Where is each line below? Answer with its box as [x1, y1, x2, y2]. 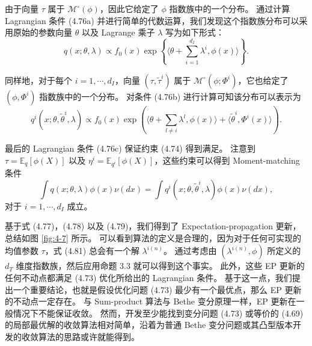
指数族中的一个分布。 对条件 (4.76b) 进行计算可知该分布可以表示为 [39, 90, 301, 102]
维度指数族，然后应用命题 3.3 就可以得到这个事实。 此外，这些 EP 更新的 [16, 259, 305, 272]
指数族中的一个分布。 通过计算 [169, 2, 290, 14]
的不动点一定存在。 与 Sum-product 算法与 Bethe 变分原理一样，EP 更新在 [5, 295, 296, 307]
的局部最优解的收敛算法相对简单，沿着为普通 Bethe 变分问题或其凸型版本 [5, 318, 293, 331]
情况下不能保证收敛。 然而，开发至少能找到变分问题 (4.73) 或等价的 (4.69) [13, 306, 304, 319]
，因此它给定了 [99, 2, 159, 14]
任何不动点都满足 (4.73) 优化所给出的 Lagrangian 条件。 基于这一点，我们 [5, 271, 292, 283]
